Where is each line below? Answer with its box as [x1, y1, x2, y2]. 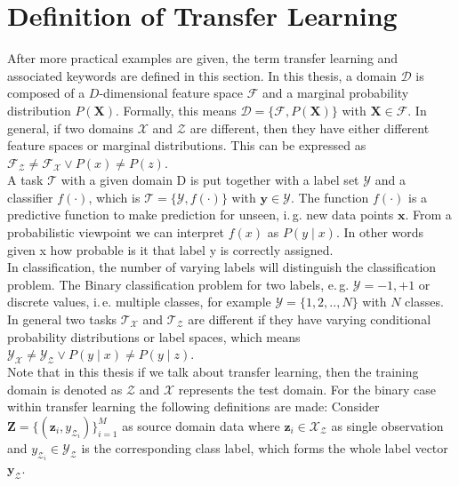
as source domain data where [122, 416, 280, 434]
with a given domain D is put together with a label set [60, 171, 359, 189]
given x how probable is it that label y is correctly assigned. [7, 240, 334, 259]
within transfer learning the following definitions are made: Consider [7, 397, 380, 416]
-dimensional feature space [99, 84, 244, 102]
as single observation [331, 416, 444, 434]
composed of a [7, 84, 85, 102]
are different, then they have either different [189, 118, 430, 137]
